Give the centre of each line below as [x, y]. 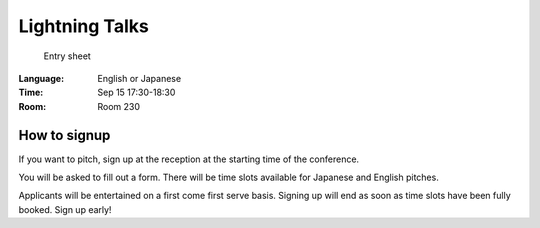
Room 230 [118, 106]
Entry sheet [67, 56]
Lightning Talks [83, 26]
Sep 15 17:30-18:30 [136, 92]
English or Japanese [139, 78]
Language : [41, 78]
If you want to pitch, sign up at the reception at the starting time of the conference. [189, 159]
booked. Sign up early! [65, 209]
